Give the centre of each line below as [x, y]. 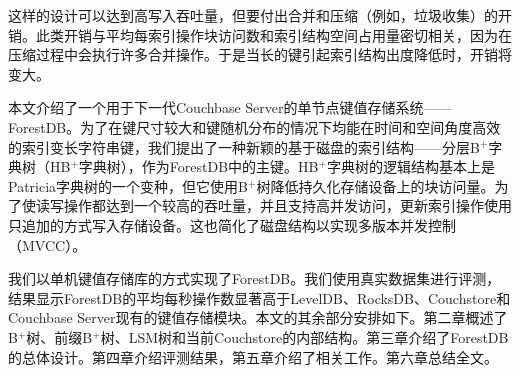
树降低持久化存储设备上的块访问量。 [375, 185]
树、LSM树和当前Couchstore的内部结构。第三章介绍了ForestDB [304, 336]
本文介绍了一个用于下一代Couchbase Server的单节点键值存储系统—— [230, 107]
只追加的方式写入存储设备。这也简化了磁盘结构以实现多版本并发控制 [232, 224]
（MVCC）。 [47, 244]
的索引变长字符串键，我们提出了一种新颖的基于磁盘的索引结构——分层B [244, 146]
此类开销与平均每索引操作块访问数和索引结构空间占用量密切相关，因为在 [273, 34]
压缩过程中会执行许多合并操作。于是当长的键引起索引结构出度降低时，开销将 [260, 54]
